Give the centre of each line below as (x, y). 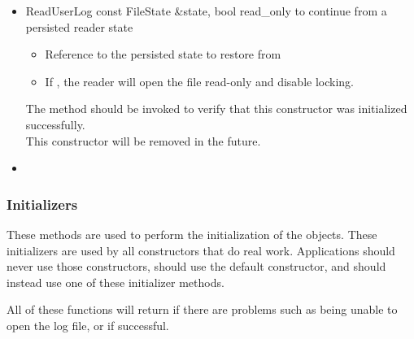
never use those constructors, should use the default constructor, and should (196, 266)
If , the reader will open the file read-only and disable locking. (199, 81)
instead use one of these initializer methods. (115, 282)
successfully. (55, 124)
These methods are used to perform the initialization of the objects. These (192, 234)
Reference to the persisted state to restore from (163, 54)
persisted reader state (79, 26)
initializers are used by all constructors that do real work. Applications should (201, 250)
